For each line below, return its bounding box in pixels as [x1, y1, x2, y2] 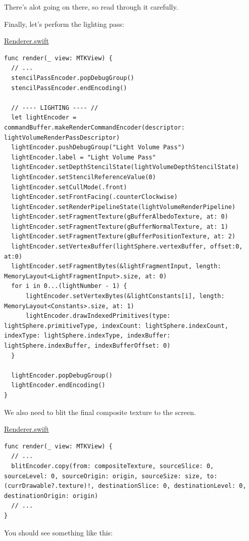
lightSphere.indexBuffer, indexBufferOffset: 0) [4, 342, 171, 349]
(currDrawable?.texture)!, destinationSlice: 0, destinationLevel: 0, [4, 482, 246, 490]
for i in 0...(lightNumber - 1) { [11, 282, 127, 290]
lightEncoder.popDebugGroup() [11, 371, 113, 379]
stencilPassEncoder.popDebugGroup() [11, 74, 134, 81]
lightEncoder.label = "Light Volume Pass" [11, 153, 156, 161]
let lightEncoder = [11, 114, 77, 121]
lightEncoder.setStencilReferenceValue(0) [11, 173, 156, 181]
